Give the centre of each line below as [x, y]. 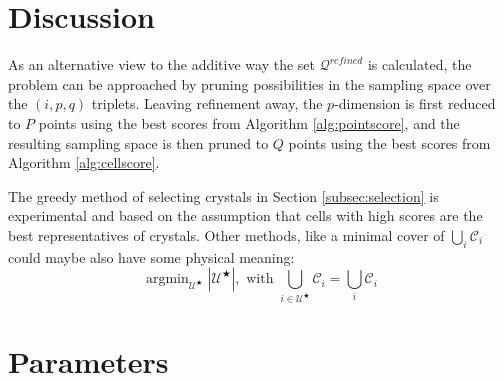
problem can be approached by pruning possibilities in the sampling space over [249, 83]
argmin [167, 279]
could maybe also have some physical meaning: [151, 256]
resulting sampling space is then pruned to [138, 142]
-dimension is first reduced [415, 103]
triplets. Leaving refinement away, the [207, 103]
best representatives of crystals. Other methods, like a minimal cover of [226, 234]
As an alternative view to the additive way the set [161, 64]
